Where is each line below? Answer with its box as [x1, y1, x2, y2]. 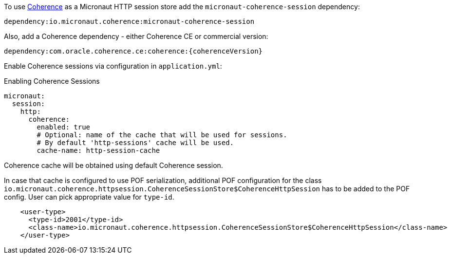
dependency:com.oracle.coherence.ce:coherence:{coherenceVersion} [4, 47, 263, 55]
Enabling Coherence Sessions [4, 77, 100, 85]
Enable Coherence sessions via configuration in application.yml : [4, 62, 222, 70]
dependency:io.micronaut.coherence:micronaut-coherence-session [4, 18, 255, 25]
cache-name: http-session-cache [37, 147, 160, 154]
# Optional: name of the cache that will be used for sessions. [37, 131, 287, 139]
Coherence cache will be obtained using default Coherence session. [4, 161, 223, 169]
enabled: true [37, 123, 91, 131]
